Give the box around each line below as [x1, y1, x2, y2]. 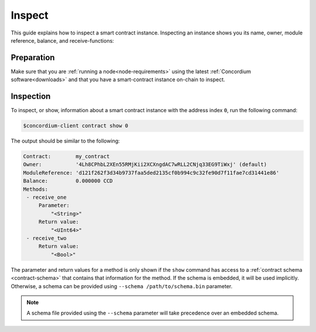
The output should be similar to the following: [11, 137, 120, 144]
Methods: [23, 186, 49, 192]
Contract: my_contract [23, 153, 110, 160]
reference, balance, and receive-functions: [11, 37, 114, 44]
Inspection [11, 91, 51, 102]
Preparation [11, 53, 55, 63]
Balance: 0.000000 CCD [23, 178, 114, 184]
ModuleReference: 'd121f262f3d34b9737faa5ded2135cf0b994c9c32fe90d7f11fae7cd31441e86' [23, 170, 280, 176]
